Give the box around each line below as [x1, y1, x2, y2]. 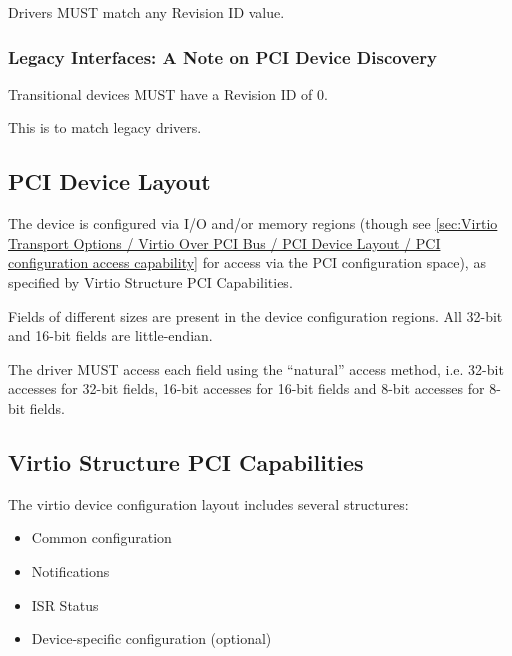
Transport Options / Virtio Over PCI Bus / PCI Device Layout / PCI [8, 232, 441, 253]
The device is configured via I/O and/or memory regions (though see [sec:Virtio [8, 213, 498, 234]
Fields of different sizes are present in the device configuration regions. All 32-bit [8, 305, 503, 326]
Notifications [31, 560, 110, 581]
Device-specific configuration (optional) [31, 628, 272, 649]
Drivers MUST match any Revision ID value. [8, 2, 285, 22]
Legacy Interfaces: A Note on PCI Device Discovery [8, 44, 437, 69]
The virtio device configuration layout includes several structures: [8, 493, 409, 514]
